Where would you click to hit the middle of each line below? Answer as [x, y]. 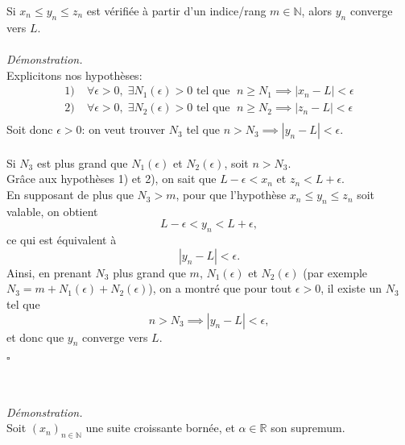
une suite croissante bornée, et [160, 428]
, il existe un [351, 288]
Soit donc [30, 129]
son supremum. [308, 428]
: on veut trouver [124, 129]
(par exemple [335, 272]
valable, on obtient [52, 211]
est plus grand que [82, 162]
